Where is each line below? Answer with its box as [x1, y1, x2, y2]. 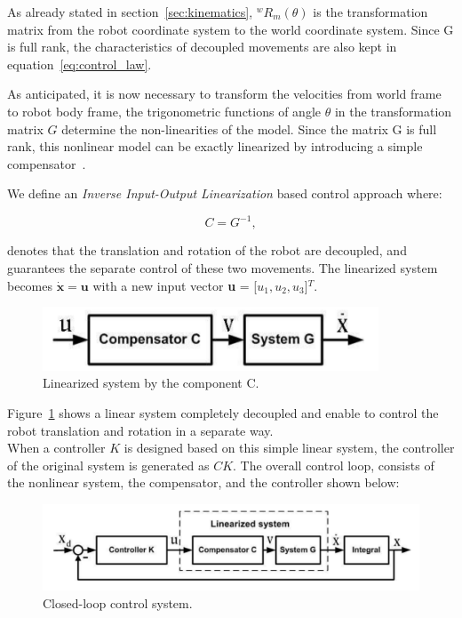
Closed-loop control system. [43, 593, 193, 612]
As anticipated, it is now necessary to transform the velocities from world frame [7, 84, 442, 103]
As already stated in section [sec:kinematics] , [7, 3, 253, 20]
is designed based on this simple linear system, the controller [123, 438, 455, 457]
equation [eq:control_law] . [7, 54, 152, 73]
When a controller [7, 438, 106, 457]
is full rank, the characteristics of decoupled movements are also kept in [7, 37, 397, 56]
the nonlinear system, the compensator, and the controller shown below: [7, 473, 400, 492]
